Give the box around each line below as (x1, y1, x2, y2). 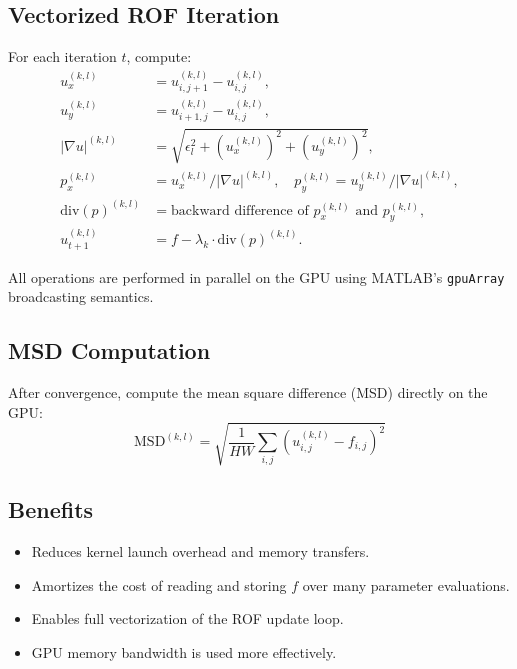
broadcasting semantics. (8, 286, 154, 307)
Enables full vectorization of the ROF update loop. (31, 608, 344, 629)
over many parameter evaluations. (302, 574, 510, 595)
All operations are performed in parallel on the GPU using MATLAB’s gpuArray (8, 266, 505, 287)
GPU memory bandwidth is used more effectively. (31, 641, 337, 662)
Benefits (8, 494, 94, 525)
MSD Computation (8, 335, 211, 366)
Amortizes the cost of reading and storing (31, 574, 287, 595)
